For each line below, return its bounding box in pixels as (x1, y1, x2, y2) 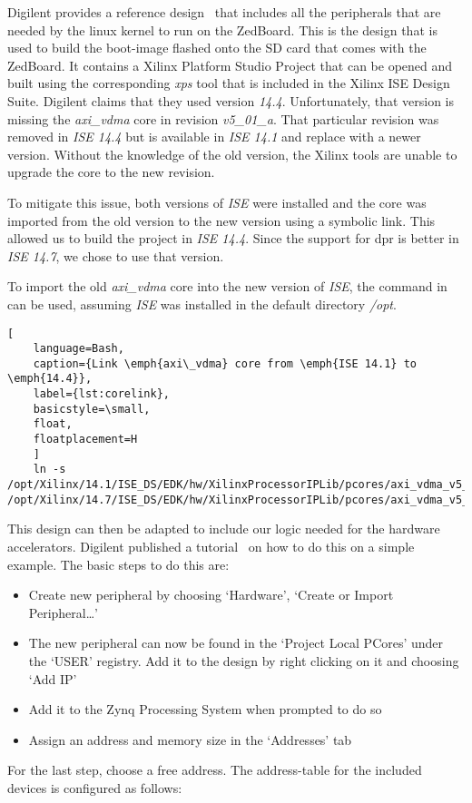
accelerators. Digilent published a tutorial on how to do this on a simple (7, 536, 415, 555)
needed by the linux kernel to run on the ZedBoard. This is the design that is (7, 20, 438, 39)
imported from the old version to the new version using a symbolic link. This (7, 211, 436, 230)
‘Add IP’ (28, 669, 77, 688)
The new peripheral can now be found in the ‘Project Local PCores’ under (28, 633, 444, 652)
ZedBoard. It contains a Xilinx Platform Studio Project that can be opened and (7, 55, 453, 74)
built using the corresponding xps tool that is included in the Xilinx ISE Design (7, 73, 450, 93)
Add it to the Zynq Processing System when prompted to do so (28, 700, 382, 719)
